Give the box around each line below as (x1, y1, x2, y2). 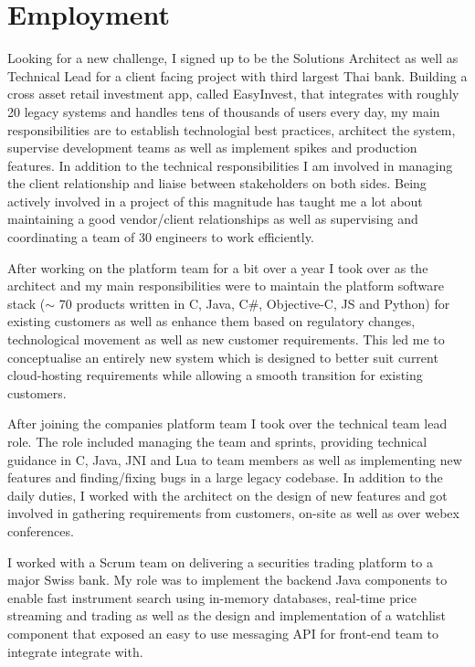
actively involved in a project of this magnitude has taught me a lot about (7, 191, 423, 210)
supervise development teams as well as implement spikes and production (7, 138, 417, 157)
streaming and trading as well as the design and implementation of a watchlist (7, 606, 446, 625)
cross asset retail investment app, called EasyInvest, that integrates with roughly (7, 84, 459, 103)
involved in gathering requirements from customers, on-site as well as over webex (7, 503, 459, 523)
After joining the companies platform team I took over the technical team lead (7, 414, 448, 433)
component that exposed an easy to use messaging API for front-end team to (7, 623, 438, 642)
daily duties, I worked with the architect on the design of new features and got (7, 485, 448, 504)
